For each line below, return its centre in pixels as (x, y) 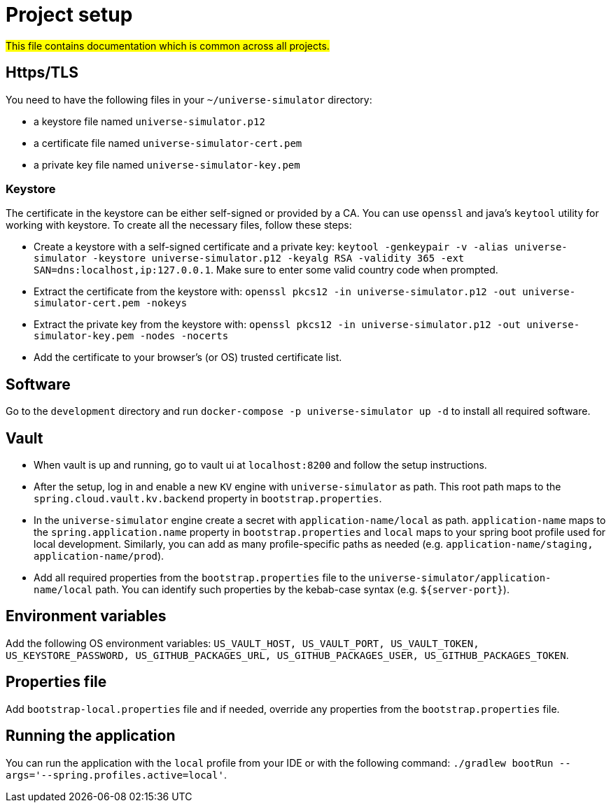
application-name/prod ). (99, 556)
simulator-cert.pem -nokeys (111, 303)
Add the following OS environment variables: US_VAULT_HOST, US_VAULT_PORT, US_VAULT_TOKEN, (243, 643)
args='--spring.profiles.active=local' (115, 775)
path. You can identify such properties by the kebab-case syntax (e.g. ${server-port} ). (302, 590)
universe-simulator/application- (460, 578)
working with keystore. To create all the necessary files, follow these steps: (179, 225)
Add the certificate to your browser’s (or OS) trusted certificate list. (188, 357)
